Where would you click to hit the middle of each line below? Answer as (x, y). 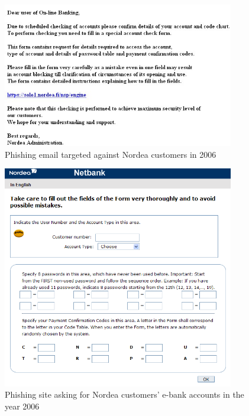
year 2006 (22, 406)
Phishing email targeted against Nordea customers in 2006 (111, 154)
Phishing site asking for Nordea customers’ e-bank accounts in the (124, 394)
